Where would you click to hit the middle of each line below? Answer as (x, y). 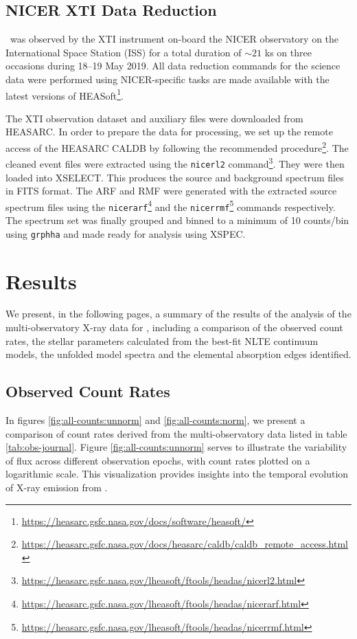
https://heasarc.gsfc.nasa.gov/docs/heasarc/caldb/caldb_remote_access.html (185, 544)
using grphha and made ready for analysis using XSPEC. (126, 233)
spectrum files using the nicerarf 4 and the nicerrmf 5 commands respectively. (171, 205)
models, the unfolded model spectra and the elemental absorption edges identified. (178, 354)
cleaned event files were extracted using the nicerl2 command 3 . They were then (175, 162)
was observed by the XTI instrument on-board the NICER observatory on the (174, 39)
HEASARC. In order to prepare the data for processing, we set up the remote (169, 132)
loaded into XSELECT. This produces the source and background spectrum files (175, 177)
